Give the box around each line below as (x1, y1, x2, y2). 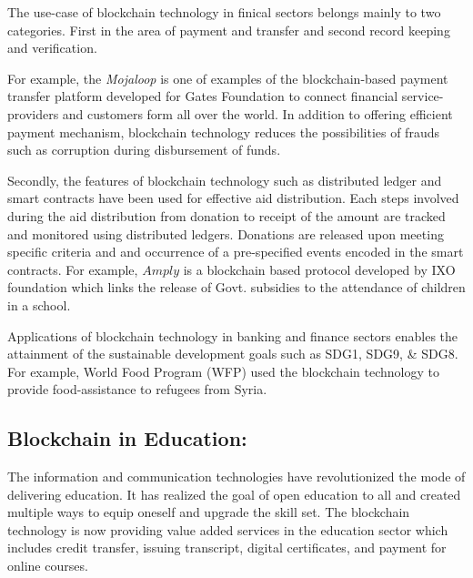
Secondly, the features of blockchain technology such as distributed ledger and (7, 170, 442, 189)
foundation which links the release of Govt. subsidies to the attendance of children (7, 278, 466, 297)
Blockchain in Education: (7, 424, 247, 452)
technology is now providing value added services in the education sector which (7, 520, 448, 539)
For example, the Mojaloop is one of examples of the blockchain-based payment (7, 68, 448, 87)
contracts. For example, (7, 259, 138, 279)
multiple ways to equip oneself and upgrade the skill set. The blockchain (7, 502, 410, 522)
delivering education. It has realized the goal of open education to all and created (7, 484, 461, 503)
